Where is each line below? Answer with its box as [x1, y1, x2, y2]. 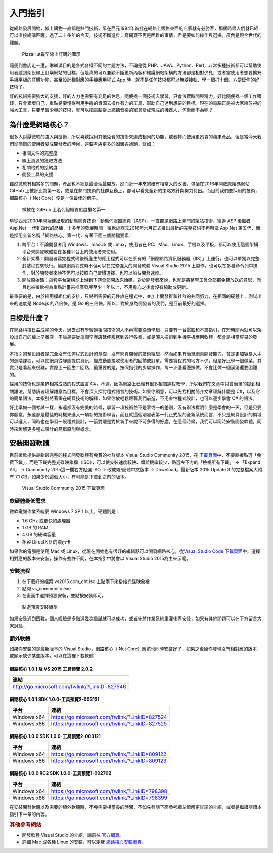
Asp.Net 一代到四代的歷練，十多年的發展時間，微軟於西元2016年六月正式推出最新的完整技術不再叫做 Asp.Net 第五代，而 [9, 225, 260, 231]
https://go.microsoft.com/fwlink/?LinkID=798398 [51, 788, 168, 795]
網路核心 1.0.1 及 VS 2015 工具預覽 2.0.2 [9, 666, 93, 672]
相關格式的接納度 [22, 164, 58, 170]
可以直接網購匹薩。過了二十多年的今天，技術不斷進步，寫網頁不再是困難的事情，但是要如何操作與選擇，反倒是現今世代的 [9, 32, 262, 38]
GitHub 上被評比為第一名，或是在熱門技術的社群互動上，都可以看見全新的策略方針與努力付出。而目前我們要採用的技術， [9, 188, 260, 194]
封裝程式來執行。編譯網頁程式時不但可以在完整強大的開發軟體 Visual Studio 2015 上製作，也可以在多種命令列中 [22, 262, 254, 268]
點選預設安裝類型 [22, 604, 58, 610]
